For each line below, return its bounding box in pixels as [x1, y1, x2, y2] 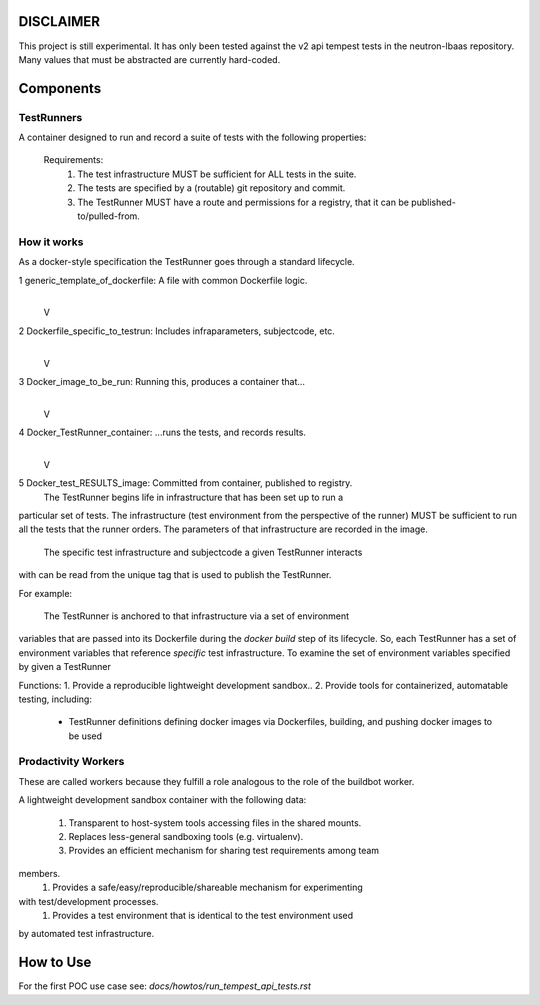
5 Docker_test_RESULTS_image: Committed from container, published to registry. [18, 477, 353, 489]
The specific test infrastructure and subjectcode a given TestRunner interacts [43, 546, 363, 558]
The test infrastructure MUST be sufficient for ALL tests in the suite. [77, 168, 357, 180]
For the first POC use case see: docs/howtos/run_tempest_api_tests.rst [18, 980, 312, 992]
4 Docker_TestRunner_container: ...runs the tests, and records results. [18, 426, 307, 439]
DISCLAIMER [18, 13, 100, 30]
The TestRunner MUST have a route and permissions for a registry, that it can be [77, 196, 410, 208]
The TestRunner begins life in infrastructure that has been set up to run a [43, 491, 344, 503]
